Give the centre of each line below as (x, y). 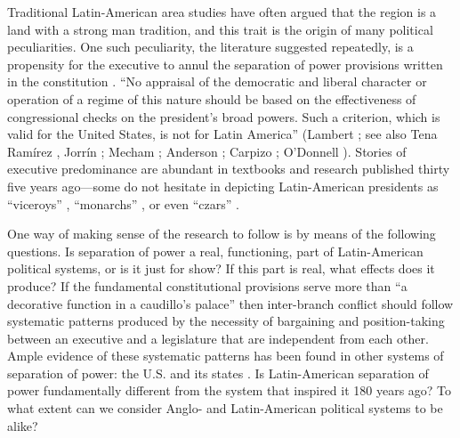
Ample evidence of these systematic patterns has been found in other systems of (226, 356)
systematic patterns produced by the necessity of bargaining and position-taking (226, 321)
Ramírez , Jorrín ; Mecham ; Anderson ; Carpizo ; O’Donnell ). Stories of (207, 151)
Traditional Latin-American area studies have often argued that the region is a (222, 12)
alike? (23, 425)
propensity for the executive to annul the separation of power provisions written (225, 64)
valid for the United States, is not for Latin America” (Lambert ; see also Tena (222, 134)
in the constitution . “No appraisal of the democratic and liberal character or (217, 81)
